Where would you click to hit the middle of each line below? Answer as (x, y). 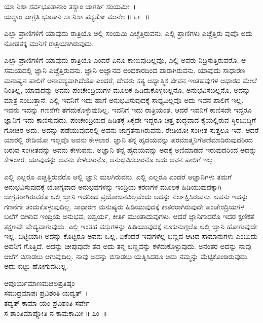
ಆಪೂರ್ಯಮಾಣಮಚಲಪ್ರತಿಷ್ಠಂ (40, 283)
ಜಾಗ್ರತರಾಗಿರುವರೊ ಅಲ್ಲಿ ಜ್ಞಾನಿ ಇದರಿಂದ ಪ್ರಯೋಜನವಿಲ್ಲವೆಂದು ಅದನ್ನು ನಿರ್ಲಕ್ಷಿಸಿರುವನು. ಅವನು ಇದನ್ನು (126, 196)
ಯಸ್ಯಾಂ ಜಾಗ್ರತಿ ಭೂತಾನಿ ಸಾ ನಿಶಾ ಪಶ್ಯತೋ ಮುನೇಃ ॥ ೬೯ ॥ (77, 16)
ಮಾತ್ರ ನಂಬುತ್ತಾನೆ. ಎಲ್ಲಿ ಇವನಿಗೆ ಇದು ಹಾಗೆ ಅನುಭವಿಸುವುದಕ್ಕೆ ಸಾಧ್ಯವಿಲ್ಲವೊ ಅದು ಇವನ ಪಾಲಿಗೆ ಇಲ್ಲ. (124, 100)
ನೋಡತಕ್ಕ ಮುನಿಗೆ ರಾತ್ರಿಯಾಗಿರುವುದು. (49, 43)
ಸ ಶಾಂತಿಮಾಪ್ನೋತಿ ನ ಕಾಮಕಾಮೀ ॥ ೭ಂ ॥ (56, 313)
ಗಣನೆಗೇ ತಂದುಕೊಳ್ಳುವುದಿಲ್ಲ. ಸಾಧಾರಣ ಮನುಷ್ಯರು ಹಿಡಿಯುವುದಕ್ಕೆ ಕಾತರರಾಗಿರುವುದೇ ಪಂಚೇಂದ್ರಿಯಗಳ (124, 206)
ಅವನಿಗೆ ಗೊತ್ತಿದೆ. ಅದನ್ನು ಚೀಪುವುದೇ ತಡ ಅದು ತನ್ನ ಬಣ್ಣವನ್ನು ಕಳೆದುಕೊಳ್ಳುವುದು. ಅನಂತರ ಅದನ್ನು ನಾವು (128, 246)
